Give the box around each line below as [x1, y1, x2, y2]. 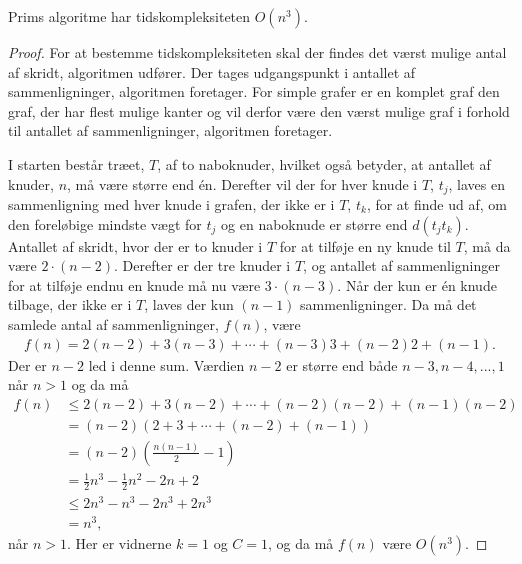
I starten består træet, [8, 153, 145, 174]
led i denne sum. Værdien [88, 354, 245, 375]
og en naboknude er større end [221, 213, 408, 234]
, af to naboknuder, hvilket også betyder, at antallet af [157, 153, 491, 174]
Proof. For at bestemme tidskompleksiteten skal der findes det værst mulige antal [8, 42, 507, 62]
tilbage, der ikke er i [8, 294, 132, 315]
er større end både [286, 354, 398, 375]
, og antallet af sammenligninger [303, 255, 501, 276]
